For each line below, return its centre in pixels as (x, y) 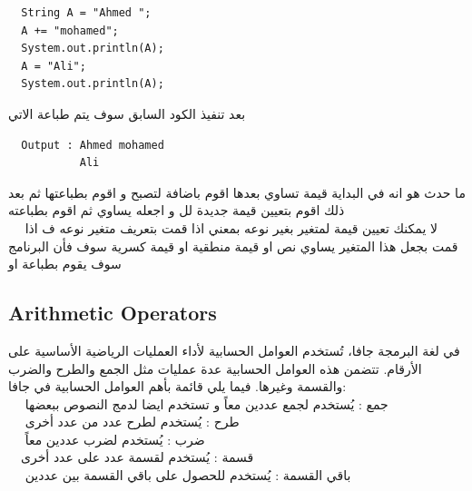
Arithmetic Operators (113, 313)
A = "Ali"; (54, 66)
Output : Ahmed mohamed (93, 145)
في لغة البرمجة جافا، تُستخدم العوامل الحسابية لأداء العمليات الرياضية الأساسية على (234, 350)
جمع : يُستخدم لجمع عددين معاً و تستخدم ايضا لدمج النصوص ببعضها (206, 403)
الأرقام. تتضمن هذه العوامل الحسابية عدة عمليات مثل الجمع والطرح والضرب (215, 368)
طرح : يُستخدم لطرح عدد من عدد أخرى (132, 422)
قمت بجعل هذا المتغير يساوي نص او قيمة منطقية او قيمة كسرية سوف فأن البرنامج (233, 245)
